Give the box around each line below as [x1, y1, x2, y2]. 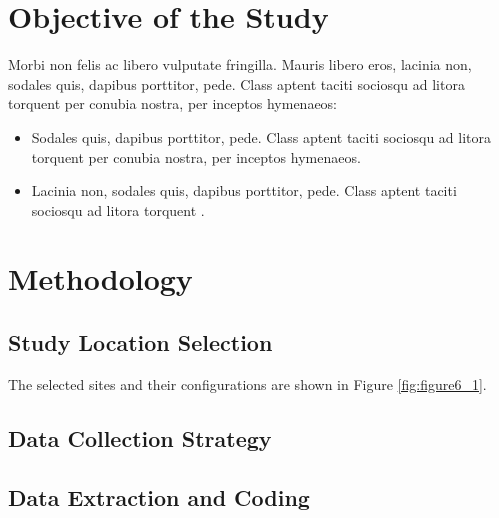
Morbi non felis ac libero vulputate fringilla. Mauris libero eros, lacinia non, [8, 54, 472, 75]
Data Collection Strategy [8, 422, 272, 453]
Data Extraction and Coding [8, 481, 310, 512]
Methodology [8, 258, 193, 299]
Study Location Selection [8, 327, 273, 358]
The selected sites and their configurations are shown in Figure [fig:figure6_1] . [8, 373, 487, 394]
